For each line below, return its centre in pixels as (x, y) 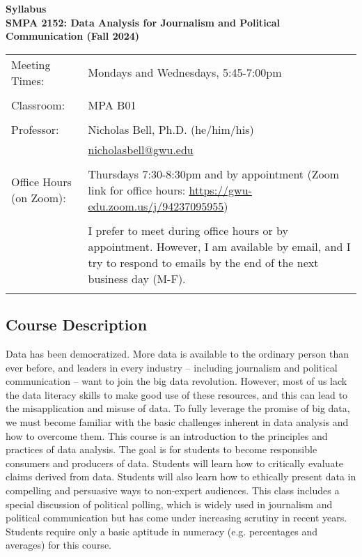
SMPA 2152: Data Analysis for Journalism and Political (143, 22)
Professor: (35, 129)
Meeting (31, 64)
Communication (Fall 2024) (73, 36)
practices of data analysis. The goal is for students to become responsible (162, 449)
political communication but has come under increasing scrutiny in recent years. (176, 518)
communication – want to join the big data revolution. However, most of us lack (176, 381)
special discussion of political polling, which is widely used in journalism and (169, 504)
